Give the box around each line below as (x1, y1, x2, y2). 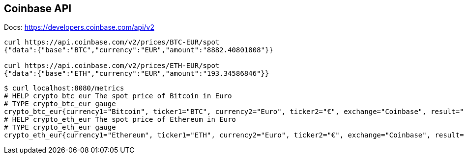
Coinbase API (4, 2, 72, 15)
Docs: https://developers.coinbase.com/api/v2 (4, 23, 154, 32)
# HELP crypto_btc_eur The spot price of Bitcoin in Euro (4, 92, 232, 100)
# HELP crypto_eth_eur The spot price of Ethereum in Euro (4, 115, 236, 124)
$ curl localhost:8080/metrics (4, 84, 124, 92)
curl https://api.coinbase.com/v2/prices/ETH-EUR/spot (4, 62, 220, 70)
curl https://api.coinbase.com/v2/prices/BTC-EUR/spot (4, 38, 220, 46)
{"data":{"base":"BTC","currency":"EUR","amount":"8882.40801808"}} (4, 46, 273, 54)
